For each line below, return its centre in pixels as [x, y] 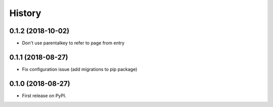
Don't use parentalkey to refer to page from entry [73, 43]
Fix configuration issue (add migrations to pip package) [80, 69]
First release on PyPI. [44, 95]
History [25, 13]
